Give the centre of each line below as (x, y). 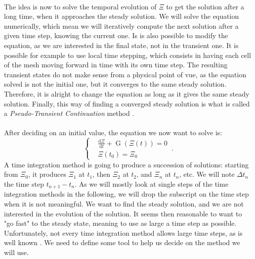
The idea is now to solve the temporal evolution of (80, 6)
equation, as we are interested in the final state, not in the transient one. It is (121, 45)
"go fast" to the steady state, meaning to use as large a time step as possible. (120, 223)
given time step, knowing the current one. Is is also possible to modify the (116, 35)
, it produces (47, 174)
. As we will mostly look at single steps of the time (151, 184)
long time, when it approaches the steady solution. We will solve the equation (122, 16)
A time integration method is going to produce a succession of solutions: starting (126, 164)
